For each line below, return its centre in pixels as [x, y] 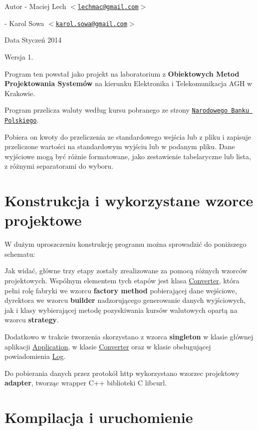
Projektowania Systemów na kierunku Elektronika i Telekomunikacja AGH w [128, 83]
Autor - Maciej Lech [35, 6]
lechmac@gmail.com [108, 7]
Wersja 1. [19, 56]
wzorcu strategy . [32, 320]
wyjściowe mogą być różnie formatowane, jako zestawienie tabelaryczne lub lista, [128, 156]
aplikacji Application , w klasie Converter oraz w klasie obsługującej [108, 346]
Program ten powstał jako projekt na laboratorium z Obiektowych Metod [122, 73]
